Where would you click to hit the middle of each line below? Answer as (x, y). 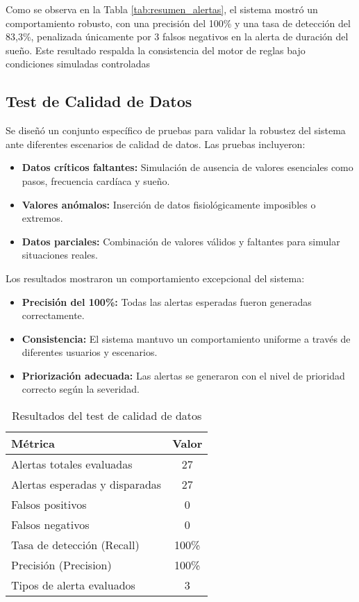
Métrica (33, 444)
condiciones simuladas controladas (78, 64)
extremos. (42, 218)
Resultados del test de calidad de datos (107, 416)
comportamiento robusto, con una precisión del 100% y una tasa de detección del (178, 23)
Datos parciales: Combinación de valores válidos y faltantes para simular (181, 241)
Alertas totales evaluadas (72, 464)
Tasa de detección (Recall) (75, 545)
